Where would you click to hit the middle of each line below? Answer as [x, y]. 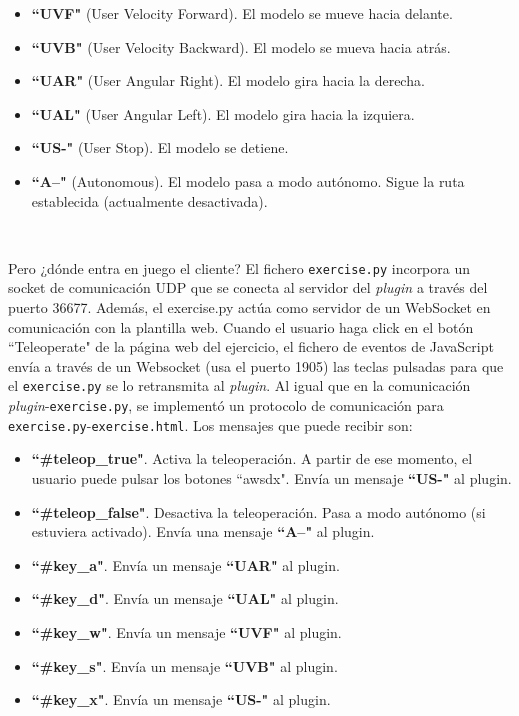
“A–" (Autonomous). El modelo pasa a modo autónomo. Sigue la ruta [248, 180]
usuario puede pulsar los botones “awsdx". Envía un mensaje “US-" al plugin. [271, 477]
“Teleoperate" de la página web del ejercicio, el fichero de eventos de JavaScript [251, 346]
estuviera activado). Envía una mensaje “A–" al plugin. [203, 531]
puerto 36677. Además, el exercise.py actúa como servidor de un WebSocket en [249, 307]
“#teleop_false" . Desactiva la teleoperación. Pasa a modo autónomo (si [258, 511]
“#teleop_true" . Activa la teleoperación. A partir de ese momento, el [252, 458]
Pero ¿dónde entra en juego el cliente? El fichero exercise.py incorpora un [239, 267]
